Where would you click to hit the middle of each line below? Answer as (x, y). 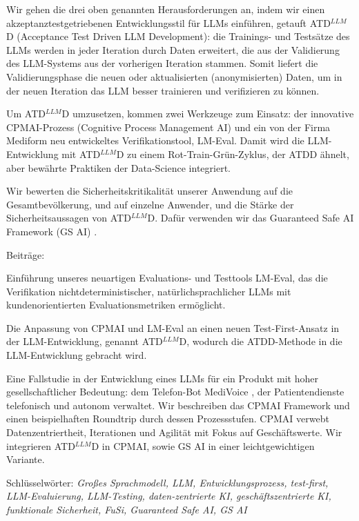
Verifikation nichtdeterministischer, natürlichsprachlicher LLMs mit (149, 291)
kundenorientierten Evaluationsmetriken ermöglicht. (116, 305)
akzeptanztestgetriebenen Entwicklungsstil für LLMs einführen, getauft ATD (168, 22)
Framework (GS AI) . (52, 231)
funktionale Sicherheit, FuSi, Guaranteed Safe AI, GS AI (127, 509)
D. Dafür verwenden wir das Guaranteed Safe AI (251, 218)
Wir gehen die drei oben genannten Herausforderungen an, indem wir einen (166, 9)
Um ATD (26, 114)
